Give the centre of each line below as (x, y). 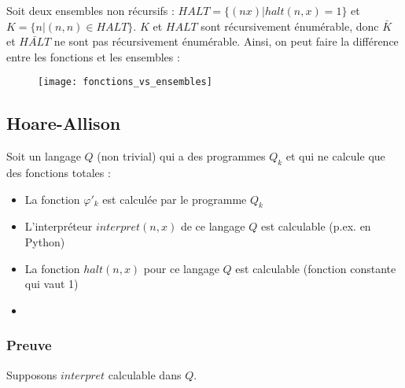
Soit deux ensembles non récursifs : (90, 10)
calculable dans (145, 374)
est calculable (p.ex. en (316, 226)
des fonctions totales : (59, 173)
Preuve (29, 345)
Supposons (32, 374)
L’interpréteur (59, 226)
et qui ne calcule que (335, 156)
